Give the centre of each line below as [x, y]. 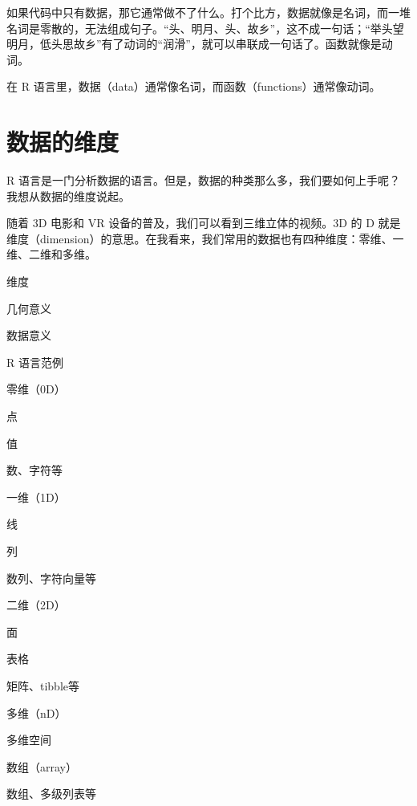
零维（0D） [36, 389]
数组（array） [42, 766]
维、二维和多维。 [51, 254]
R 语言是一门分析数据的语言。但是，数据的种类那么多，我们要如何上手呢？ [203, 180]
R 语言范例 [35, 362]
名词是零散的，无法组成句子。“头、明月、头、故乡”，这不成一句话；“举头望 [205, 28]
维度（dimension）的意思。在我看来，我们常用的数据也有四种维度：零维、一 [205, 238]
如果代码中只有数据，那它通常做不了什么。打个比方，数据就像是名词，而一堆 [208, 12]
